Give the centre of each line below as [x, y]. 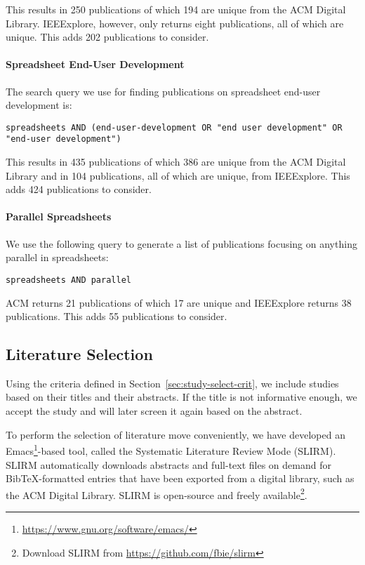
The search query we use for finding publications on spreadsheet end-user [163, 91]
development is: [39, 105]
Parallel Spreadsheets [59, 217]
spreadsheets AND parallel [68, 280]
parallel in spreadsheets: [57, 257]
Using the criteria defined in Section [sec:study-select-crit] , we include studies [172, 383]
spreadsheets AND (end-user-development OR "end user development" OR [174, 127]
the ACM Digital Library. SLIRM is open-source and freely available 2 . [157, 493]
